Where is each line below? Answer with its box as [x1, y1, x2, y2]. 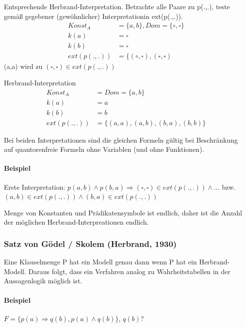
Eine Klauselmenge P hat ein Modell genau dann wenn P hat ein [4, 257, 197, 267]
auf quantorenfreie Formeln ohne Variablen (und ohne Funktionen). [4, 144, 204, 154]
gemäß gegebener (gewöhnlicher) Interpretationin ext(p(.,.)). [4, 11, 183, 21]
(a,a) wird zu [4, 61, 43, 71]
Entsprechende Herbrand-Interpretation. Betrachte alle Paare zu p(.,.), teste [4, 1, 230, 11]
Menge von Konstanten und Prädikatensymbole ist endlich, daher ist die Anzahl [4, 207, 243, 217]
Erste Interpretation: [4, 181, 66, 192]
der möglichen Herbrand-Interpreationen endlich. [4, 217, 149, 227]
